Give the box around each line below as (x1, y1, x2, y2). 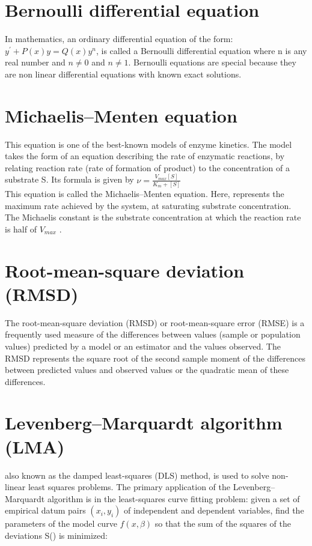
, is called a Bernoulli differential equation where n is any (96, 44, 307, 56)
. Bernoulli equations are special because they (128, 56, 296, 68)
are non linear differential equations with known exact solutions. (5, 67, 242, 80)
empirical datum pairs (5, 504, 86, 517)
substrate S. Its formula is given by (5, 173, 134, 186)
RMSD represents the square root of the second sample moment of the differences (5, 351, 305, 364)
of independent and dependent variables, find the (123, 504, 304, 517)
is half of (5, 222, 37, 235)
